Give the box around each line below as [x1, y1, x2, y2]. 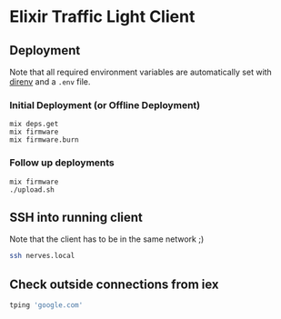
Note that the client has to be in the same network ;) [9, 234, 205, 244]
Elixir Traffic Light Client [9, 6, 196, 27]
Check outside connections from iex [9, 276, 219, 292]
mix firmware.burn [9, 135, 79, 145]
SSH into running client [9, 209, 144, 224]
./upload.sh [9, 184, 55, 194]
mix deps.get [9, 120, 59, 129]
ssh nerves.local [9, 252, 75, 261]
